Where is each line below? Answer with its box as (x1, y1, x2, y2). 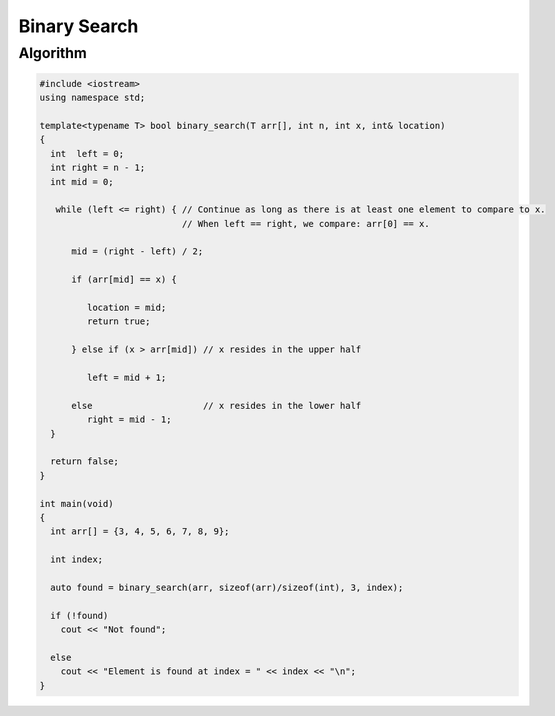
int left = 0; (50, 148, 125, 159)
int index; (50, 554, 104, 565)
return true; (86, 316, 151, 327)
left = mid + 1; (86, 372, 167, 383)
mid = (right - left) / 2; (71, 246, 204, 257)
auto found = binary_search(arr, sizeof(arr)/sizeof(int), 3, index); (50, 581, 404, 593)
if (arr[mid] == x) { (71, 274, 177, 285)
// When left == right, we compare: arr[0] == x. (181, 218, 430, 229)
